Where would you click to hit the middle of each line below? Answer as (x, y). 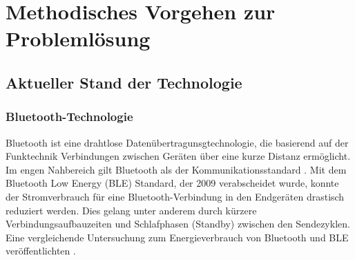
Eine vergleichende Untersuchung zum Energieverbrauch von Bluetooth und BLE (177, 237)
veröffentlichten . (41, 251)
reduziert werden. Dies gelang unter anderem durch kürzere (131, 210)
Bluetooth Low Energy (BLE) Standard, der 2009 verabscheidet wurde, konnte (172, 183)
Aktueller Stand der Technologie (124, 82)
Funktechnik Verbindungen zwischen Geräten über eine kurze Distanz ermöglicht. (178, 156)
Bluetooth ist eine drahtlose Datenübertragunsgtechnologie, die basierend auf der (177, 142)
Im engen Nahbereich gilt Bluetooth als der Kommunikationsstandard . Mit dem (176, 169)
